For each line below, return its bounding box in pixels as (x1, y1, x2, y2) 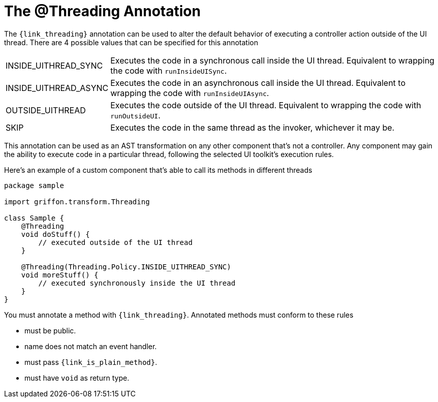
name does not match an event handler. (24, 342, 157, 351)
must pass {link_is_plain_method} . (24, 357, 158, 366)
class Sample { (4, 213, 65, 222)
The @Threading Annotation (4, 3, 201, 20)
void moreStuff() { (21, 270, 99, 279)
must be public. (24, 326, 76, 335)
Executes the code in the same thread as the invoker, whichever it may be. (110, 122, 395, 133)
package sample (4, 181, 65, 190)
